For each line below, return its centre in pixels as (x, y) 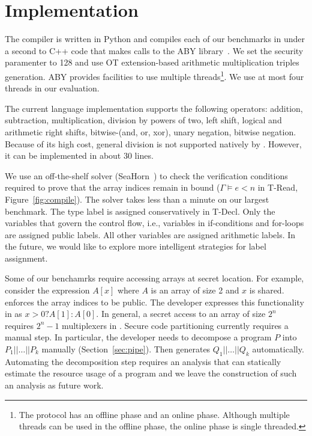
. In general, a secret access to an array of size (181, 314)
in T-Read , (278, 187)
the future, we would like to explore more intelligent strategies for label (136, 246)
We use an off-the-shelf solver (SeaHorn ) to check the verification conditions (146, 175)
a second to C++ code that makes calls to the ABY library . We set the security (154, 50)
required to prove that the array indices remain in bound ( (112, 187)
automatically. (278, 349)
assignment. (26, 258)
